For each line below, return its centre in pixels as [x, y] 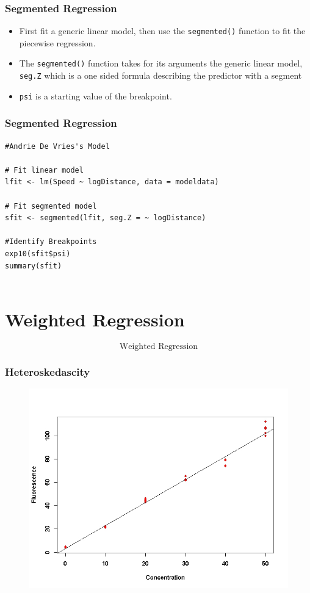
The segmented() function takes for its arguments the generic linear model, [161, 63]
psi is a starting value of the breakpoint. [96, 95]
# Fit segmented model [51, 206]
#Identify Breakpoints [51, 242]
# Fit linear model [44, 170]
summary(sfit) [34, 266]
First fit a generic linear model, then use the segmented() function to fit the [162, 31]
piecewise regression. [57, 42]
